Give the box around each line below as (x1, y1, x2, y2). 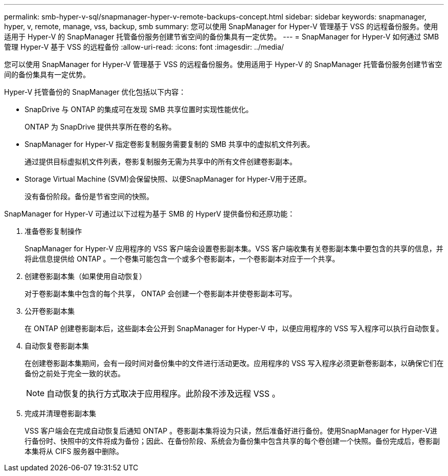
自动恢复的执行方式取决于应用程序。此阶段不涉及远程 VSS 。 (47, 388, 280, 399)
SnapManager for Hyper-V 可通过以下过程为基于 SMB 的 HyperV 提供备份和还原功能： (4, 209, 295, 218)
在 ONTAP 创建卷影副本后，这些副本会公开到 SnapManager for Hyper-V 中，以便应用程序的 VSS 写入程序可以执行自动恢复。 (25, 324, 443, 333)
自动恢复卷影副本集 (25, 341, 89, 350)
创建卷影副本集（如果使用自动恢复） (25, 272, 146, 280)
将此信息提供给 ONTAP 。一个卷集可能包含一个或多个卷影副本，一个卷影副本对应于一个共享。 (25, 254, 340, 263)
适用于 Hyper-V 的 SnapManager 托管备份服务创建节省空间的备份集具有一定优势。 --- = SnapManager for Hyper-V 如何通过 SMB (4, 32, 439, 41)
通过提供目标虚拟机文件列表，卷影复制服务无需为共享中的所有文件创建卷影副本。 (25, 157, 297, 166)
